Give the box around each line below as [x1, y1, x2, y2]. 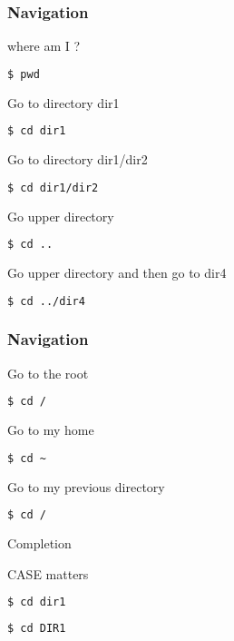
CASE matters [7, 564, 89, 583]
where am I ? [7, 36, 81, 55]
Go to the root [7, 363, 89, 382]
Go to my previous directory [7, 477, 165, 496]
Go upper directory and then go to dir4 [7, 263, 227, 282]
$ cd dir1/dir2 [7, 181, 99, 194]
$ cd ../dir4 [7, 294, 85, 308]
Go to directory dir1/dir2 [7, 150, 148, 169]
